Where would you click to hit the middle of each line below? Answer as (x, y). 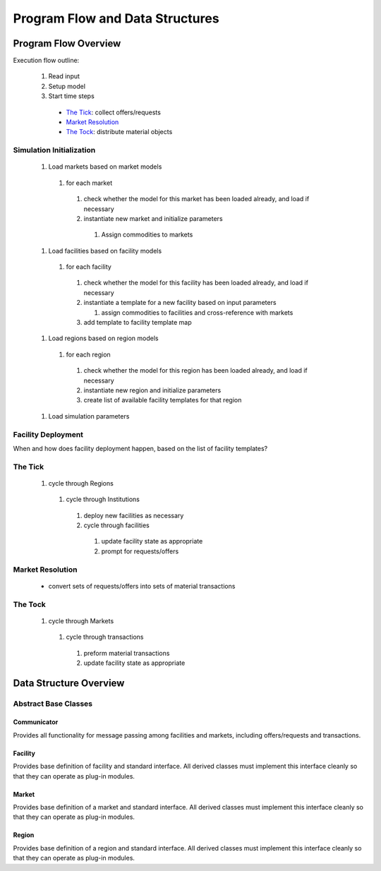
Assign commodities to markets (147, 235)
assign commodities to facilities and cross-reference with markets (197, 312)
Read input (64, 76)
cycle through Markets (81, 620)
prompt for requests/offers (140, 551)
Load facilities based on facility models (105, 251)
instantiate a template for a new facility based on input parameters (180, 303)
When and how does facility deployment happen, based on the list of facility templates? (140, 448)
